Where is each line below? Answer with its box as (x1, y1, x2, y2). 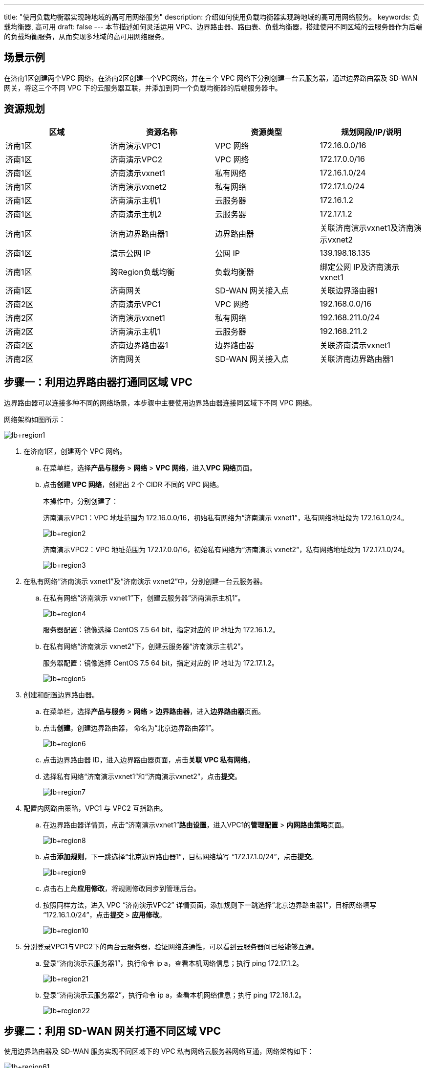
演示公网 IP (110, 248, 151, 258)
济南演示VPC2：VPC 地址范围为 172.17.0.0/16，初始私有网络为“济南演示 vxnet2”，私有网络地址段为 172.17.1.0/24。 (43, 545, 409, 554)
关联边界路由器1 (320, 285, 378, 295)
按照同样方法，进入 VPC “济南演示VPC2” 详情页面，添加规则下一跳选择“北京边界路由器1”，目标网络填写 (43, 900, 377, 909)
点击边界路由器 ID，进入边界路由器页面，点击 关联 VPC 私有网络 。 (43, 755, 255, 764)
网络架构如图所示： (4, 415, 65, 423)
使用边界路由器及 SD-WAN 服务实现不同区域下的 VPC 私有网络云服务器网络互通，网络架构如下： (4, 1047, 314, 1056)
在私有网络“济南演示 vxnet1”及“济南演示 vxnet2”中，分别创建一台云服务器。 (23, 577, 267, 585)
